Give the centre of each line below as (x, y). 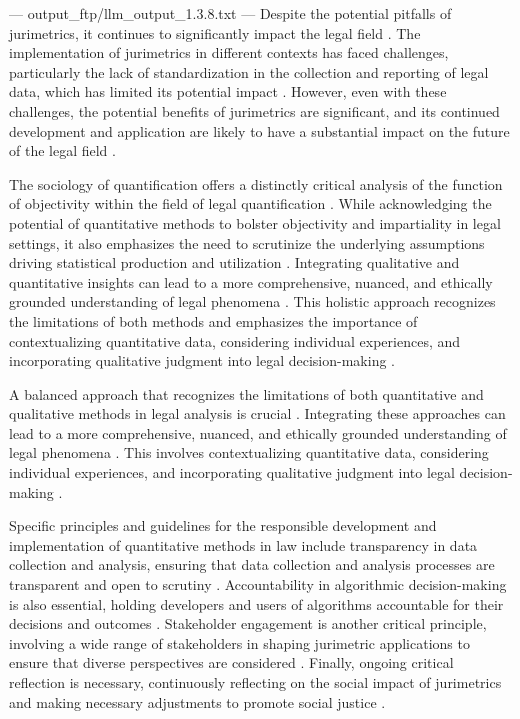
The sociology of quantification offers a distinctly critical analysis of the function (256, 183)
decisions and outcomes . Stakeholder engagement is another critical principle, (248, 623)
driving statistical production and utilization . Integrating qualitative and (234, 262)
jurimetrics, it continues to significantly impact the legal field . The (215, 32)
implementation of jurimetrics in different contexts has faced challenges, (229, 52)
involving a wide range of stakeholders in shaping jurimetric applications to (239, 642)
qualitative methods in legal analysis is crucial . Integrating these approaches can (257, 413)
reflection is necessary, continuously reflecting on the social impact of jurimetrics (255, 682)
